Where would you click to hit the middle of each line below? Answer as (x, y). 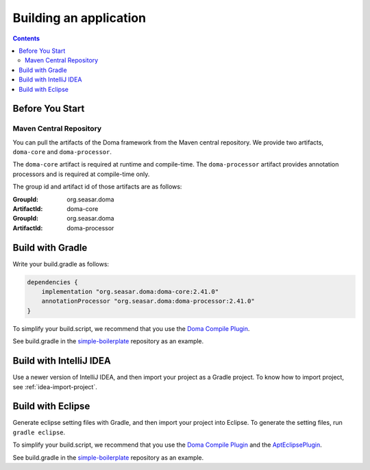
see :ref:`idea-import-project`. (55, 386)
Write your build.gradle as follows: (61, 264)
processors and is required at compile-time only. (81, 174)
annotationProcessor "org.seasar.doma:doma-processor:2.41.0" (148, 301)
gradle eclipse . (39, 432)
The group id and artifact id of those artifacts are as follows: (97, 187)
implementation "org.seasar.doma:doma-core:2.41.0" (130, 292)
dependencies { (52, 282)
